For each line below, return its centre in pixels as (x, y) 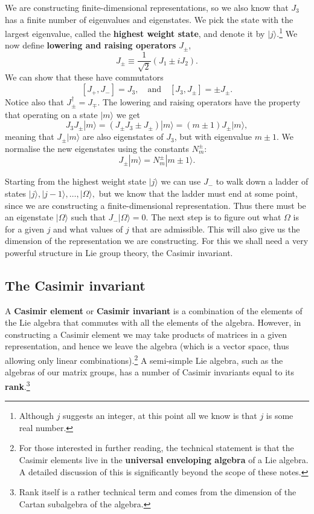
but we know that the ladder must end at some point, (198, 193)
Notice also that (34, 102)
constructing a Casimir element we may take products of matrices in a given (146, 334)
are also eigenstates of (123, 137)
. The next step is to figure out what (213, 217)
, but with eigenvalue (213, 137)
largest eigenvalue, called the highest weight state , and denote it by (135, 33)
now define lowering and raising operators (91, 45)
